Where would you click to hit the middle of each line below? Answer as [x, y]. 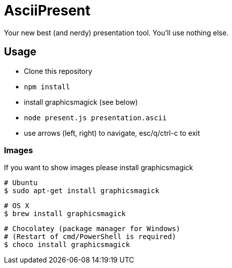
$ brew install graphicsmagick [65, 214]
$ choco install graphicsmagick [67, 245]
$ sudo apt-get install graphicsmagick [82, 191]
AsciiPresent [47, 10]
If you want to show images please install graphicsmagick [99, 168]
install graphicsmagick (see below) [81, 102]
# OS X [17, 206]
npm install [47, 87]
